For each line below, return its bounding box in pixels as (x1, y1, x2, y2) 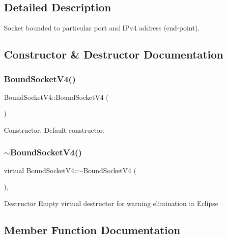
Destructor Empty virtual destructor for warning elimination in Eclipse (4, 198, 218, 208)
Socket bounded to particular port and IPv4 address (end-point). (4, 23, 200, 33)
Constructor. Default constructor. (4, 124, 105, 135)
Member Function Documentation (4, 222, 181, 237)
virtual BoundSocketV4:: (4, 165, 78, 175)
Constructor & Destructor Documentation (4, 47, 224, 62)
